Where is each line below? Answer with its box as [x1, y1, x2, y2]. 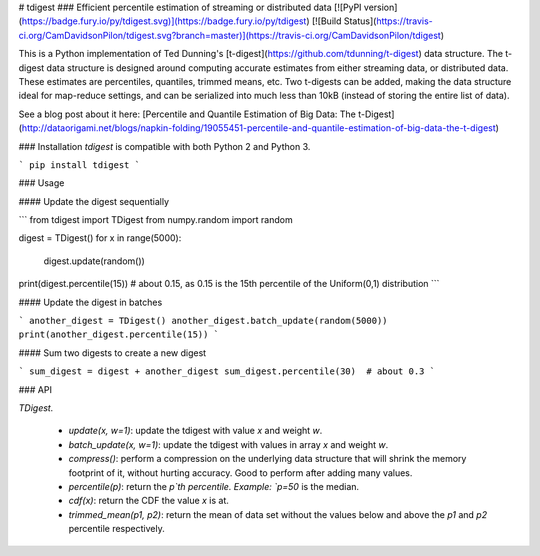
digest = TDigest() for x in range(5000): [18, 232, 182, 244]
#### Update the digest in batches [18, 296, 163, 308]
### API [18, 383, 52, 395]
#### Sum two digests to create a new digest [18, 346, 207, 359]
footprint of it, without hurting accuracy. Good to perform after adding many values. [68, 466, 413, 479]
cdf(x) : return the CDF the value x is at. [68, 495, 230, 507]
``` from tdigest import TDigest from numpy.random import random [18, 214, 294, 226]
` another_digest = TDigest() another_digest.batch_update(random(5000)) [18, 315, 389, 327]
